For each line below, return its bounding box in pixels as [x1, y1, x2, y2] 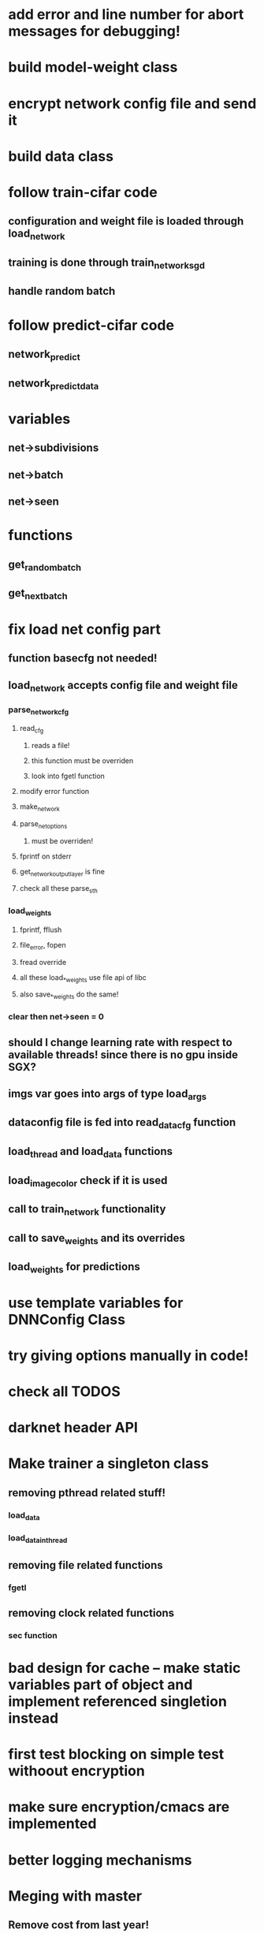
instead [8, 1709, 59, 1727]
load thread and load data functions [8, 1145, 173, 1160]
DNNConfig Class [8, 1310, 126, 1328]
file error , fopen [19, 940, 67, 952]
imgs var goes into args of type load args [8, 1086, 207, 1103]
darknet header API [8, 1419, 138, 1436]
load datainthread [8, 1532, 68, 1545]
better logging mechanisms [8, 1851, 192, 1869]
